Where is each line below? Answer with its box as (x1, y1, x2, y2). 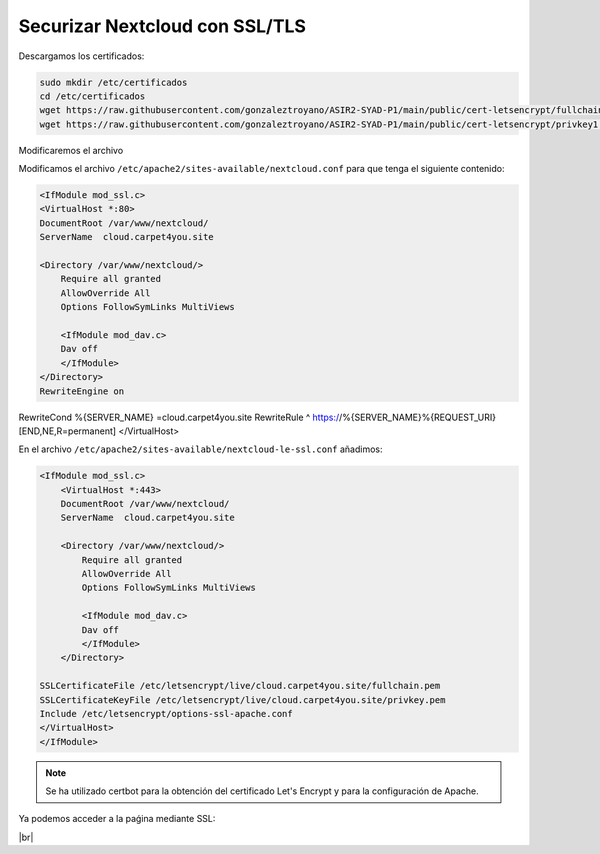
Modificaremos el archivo (18, 144, 124, 156)
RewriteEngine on (39, 385, 125, 397)
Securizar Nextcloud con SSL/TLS (18, 15, 307, 37)
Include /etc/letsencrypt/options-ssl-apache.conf (39, 708, 294, 719)
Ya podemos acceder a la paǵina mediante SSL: (18, 813, 216, 825)
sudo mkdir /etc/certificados (39, 76, 188, 88)
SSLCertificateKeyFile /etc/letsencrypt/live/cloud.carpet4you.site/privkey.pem (39, 694, 446, 705)
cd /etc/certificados (39, 90, 146, 102)
